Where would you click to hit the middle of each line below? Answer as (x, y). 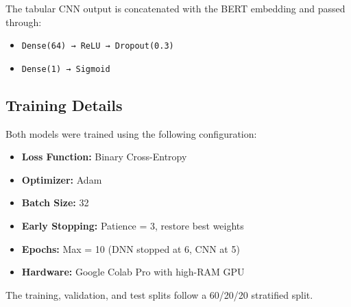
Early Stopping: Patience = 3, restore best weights (133, 226)
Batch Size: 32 (55, 202)
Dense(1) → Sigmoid (66, 69)
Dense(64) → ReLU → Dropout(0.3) (98, 46)
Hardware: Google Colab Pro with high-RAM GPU (133, 272)
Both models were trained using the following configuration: (131, 133)
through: (24, 22)
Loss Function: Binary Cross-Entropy (104, 157)
